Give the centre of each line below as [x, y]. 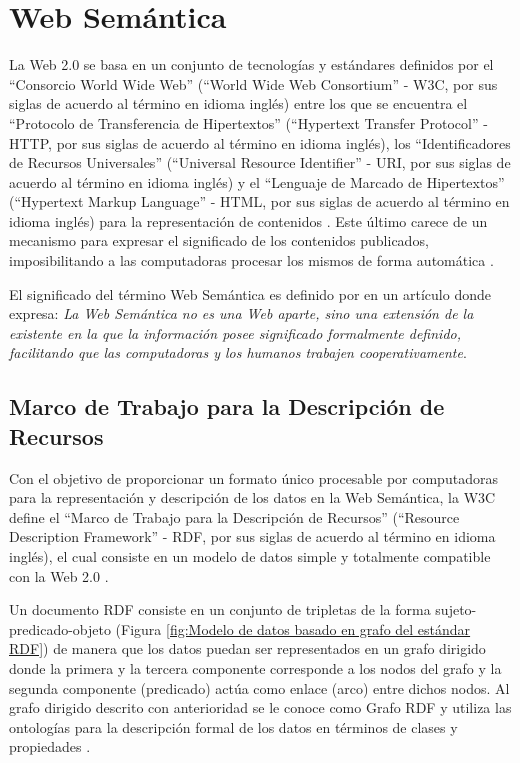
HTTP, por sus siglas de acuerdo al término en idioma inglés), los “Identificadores [260, 142]
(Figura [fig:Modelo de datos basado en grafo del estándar [293, 628]
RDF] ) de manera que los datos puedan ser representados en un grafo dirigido [247, 648]
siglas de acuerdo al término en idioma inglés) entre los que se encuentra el [238, 103]
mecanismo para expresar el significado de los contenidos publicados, [219, 240]
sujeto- [456, 609]
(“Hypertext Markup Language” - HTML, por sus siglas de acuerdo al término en [259, 201]
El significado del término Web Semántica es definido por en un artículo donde [250, 293]
